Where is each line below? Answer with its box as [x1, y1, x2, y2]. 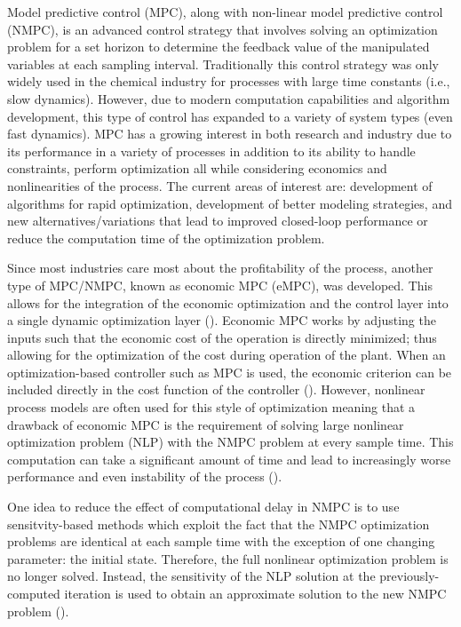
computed [7, 584, 60, 602]
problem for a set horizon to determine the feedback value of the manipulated [7, 37, 430, 56]
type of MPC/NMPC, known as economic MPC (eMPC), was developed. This [7, 275, 433, 294]
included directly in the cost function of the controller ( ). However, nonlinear [7, 380, 425, 399]
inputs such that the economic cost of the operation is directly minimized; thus [7, 328, 437, 346]
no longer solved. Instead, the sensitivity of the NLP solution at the [7, 567, 376, 585]
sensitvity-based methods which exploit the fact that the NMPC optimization [7, 514, 430, 533]
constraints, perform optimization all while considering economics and [7, 159, 387, 178]
